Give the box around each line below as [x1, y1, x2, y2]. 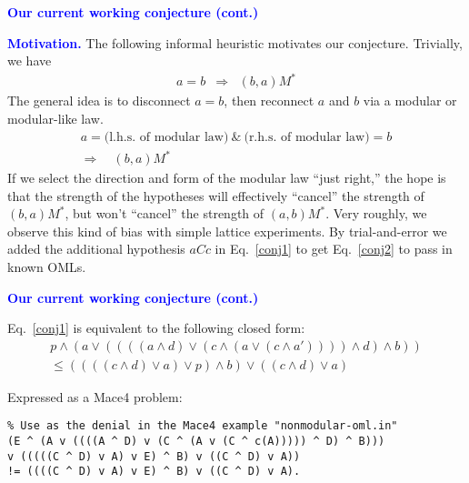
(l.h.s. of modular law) [104, 130, 229, 144]
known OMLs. [7, 257, 86, 277]
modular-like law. [7, 108, 104, 127]
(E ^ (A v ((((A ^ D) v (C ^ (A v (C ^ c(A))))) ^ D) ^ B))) [7, 435, 385, 448]
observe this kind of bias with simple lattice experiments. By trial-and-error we [7, 221, 447, 240]
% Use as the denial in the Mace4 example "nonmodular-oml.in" [7, 419, 398, 433]
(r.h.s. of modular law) [244, 130, 370, 144]
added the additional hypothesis [7, 239, 185, 258]
